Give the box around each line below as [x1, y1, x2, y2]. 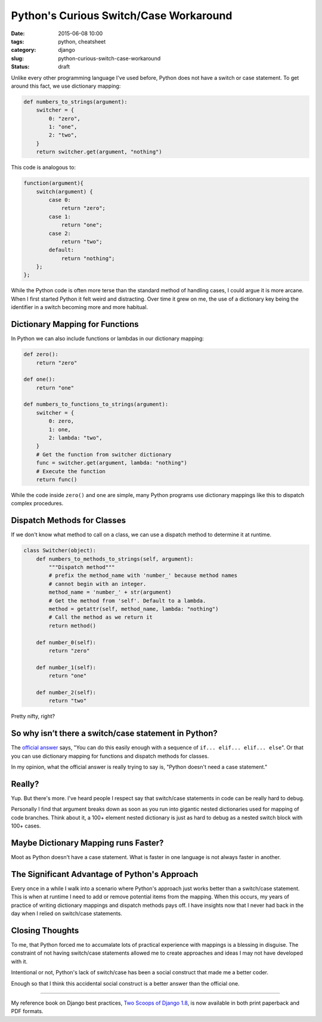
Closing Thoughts [11, 925, 79, 935]
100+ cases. [11, 822, 41, 829]
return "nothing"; [61, 255, 116, 262]
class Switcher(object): [23, 547, 97, 554]
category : [11, 47, 36, 54]
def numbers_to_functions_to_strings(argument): [23, 401, 169, 408]
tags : [11, 38, 24, 45]
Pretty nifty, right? [11, 713, 55, 720]
